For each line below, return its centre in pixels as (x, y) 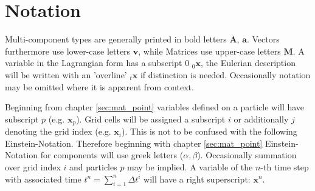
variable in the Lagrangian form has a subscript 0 (97, 63)
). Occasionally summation (247, 155)
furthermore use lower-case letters (68, 51)
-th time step (285, 166)
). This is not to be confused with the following (209, 131)
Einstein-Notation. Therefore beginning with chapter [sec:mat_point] (134, 143)
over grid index (33, 166)
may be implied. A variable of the (190, 166)
